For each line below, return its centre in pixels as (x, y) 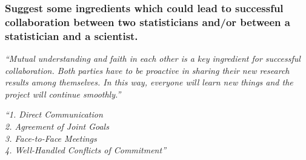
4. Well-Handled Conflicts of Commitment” (85, 150)
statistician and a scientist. (72, 35)
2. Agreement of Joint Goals (57, 126)
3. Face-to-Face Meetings (51, 138)
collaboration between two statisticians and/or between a (148, 22)
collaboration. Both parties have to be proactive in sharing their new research (147, 70)
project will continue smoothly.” (63, 94)
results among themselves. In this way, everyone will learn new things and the (149, 82)
